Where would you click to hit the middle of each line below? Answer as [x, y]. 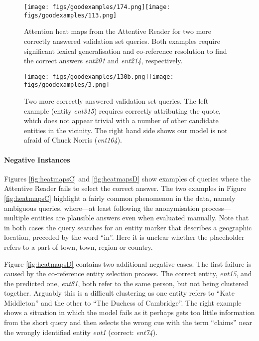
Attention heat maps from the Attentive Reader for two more [118, 31]
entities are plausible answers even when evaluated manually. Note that [140, 218]
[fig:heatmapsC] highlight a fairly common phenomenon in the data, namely [120, 198]
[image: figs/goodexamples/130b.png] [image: [99, 77]
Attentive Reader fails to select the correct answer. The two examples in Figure [125, 188]
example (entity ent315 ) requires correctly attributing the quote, [122, 110]
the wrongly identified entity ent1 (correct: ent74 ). [81, 332]
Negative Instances [37, 159]
